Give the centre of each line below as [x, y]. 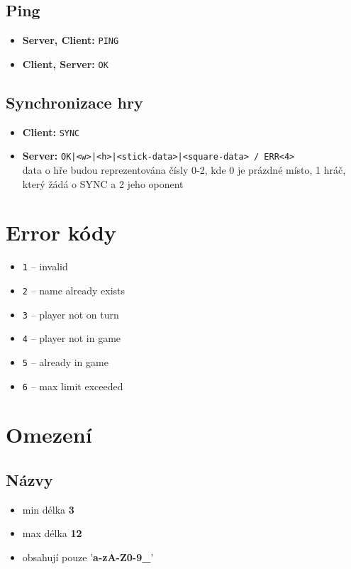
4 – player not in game [72, 338]
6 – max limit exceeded [73, 386]
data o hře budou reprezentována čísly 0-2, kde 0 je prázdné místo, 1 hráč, [184, 170]
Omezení [49, 435]
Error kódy [61, 232]
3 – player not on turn [71, 314]
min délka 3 [48, 509]
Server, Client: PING [71, 40]
